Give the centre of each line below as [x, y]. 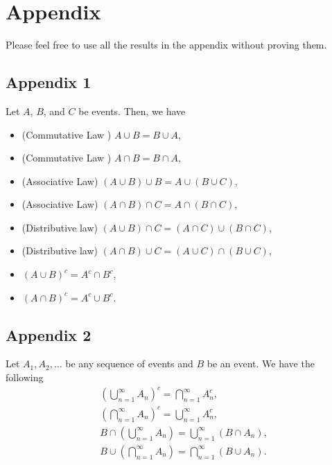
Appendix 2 [49, 334]
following [25, 377]
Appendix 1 [49, 82]
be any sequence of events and [129, 363]
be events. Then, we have [132, 111]
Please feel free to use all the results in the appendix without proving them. [166, 45]
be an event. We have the [261, 363]
